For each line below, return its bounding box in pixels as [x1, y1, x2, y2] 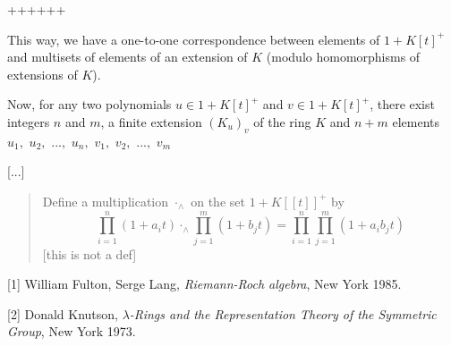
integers [7, 112, 50, 131]
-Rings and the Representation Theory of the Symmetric [129, 304, 437, 323]
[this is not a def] [42, 244, 137, 263]
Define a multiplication [42, 191, 169, 210]
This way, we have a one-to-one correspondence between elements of [7, 30, 380, 48]
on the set [191, 191, 245, 210]
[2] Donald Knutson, [7, 304, 118, 323]
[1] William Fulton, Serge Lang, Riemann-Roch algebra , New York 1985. [7, 274, 402, 293]
